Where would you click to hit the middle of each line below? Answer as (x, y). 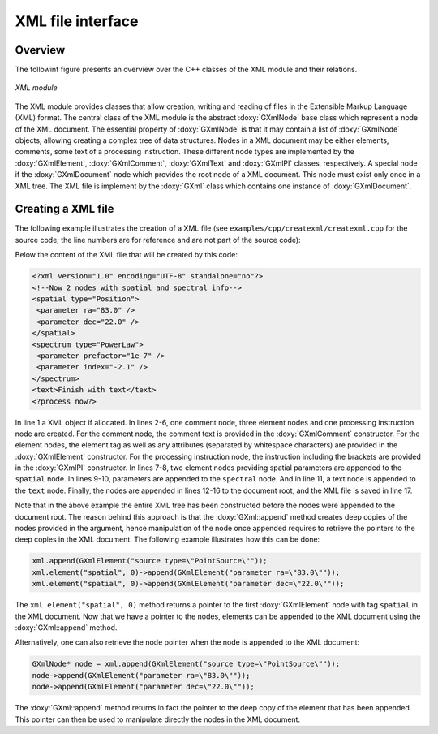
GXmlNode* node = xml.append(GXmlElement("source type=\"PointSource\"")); (186, 664)
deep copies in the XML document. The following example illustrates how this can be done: (167, 539)
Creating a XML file (64, 209)
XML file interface (77, 21)
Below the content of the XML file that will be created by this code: (127, 255)
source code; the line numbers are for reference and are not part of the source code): (158, 240)
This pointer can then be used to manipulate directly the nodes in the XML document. (157, 719)
